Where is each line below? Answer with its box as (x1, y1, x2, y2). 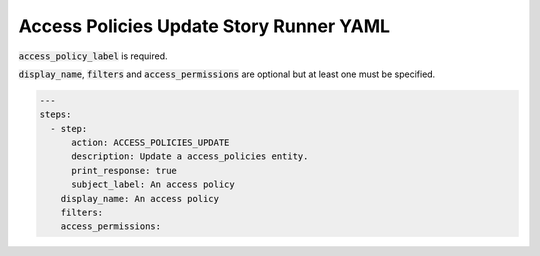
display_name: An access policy (60, 193, 220, 204)
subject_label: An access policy (71, 179, 235, 190)
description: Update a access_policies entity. (71, 151, 309, 162)
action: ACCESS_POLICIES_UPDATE (71, 137, 230, 149)
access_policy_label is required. (18, 50, 169, 62)
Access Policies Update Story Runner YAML (18, 15, 390, 37)
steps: (39, 109, 72, 120)
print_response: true (71, 165, 177, 176)
